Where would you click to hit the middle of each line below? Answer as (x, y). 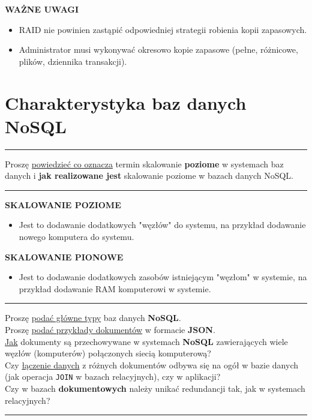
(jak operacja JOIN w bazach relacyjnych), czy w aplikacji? (113, 376)
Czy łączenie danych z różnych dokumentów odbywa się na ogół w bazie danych (151, 364)
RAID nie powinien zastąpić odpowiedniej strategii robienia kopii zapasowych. (163, 29)
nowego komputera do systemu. (76, 237)
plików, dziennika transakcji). (73, 61)
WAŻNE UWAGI (42, 9)
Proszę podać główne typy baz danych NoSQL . (93, 318)
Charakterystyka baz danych (126, 102)
